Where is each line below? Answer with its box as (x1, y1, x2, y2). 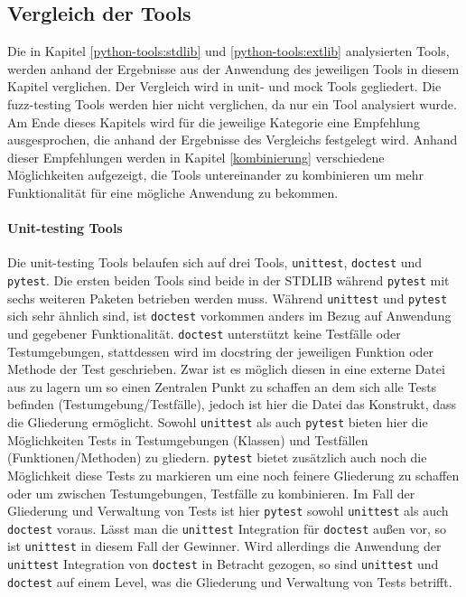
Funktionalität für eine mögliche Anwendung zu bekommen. (7, 182, 339, 201)
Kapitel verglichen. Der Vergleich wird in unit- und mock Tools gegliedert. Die (7, 77, 442, 96)
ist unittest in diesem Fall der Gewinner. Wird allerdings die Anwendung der (7, 536, 442, 555)
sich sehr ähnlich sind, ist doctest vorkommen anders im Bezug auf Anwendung (7, 306, 452, 325)
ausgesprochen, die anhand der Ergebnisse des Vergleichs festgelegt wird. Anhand (7, 130, 458, 149)
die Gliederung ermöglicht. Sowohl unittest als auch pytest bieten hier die (7, 413, 428, 431)
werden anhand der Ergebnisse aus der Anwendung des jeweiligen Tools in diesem (7, 59, 460, 78)
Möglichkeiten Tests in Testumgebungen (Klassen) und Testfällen (7, 430, 368, 449)
